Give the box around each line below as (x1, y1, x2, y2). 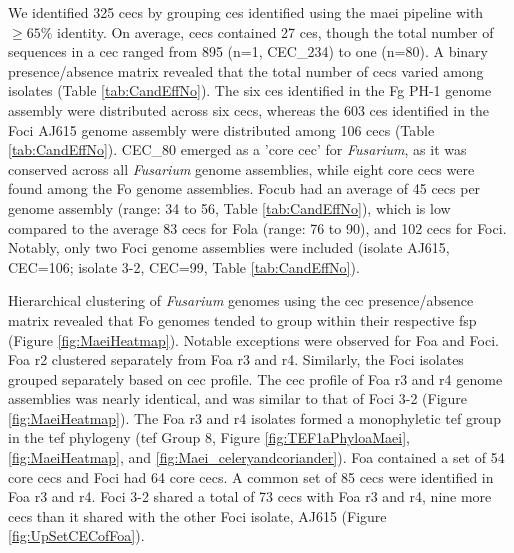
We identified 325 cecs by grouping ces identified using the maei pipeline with (8, 2, 484, 22)
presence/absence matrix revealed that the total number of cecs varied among (8, 60, 484, 81)
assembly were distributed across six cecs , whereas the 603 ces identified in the (8, 99, 490, 120)
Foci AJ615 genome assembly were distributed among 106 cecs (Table (8, 119, 435, 140)
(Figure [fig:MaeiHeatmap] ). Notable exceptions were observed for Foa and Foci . (8, 329, 499, 350)
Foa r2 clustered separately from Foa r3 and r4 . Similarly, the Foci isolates (8, 349, 464, 370)
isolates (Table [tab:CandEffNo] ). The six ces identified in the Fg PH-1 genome (8, 80, 492, 101)
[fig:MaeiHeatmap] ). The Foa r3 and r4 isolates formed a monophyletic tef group (8, 407, 501, 428)
